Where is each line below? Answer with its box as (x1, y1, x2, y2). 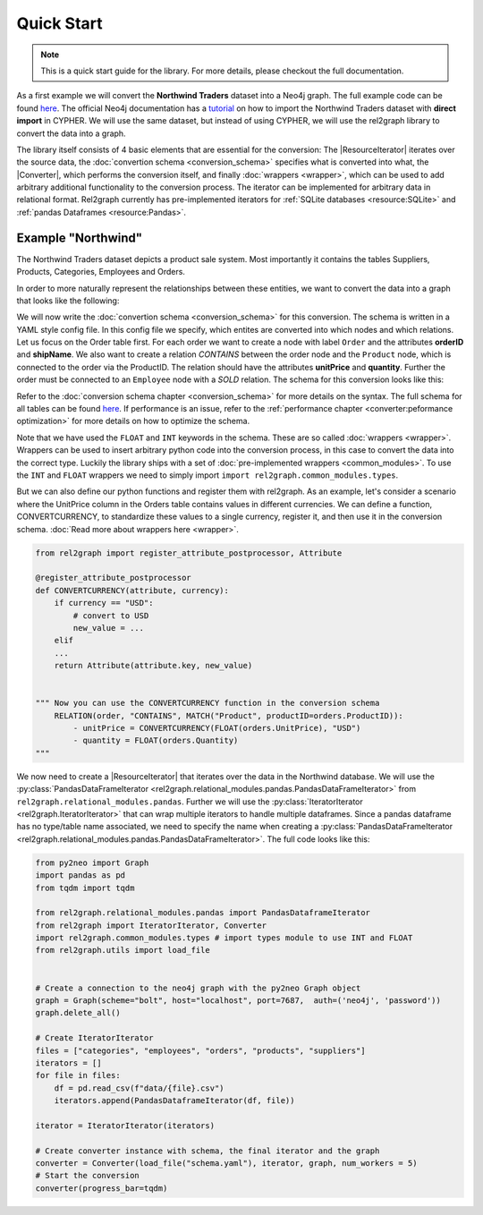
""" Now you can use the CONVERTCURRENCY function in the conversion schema (35, 698, 380, 709)
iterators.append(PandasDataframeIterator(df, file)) (54, 1096, 295, 1106)
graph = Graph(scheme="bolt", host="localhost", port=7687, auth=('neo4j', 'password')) (35, 996, 442, 1006)
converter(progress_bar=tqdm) (35, 1183, 168, 1194)
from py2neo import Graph (35, 857, 149, 868)
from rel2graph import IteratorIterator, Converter (35, 920, 267, 930)
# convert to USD (72, 610, 149, 621)
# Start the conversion (35, 1170, 140, 1181)
